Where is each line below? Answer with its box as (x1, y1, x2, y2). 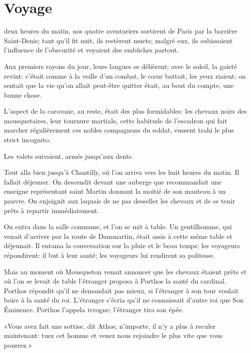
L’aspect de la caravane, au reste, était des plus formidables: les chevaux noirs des (4, 106, 247, 116)
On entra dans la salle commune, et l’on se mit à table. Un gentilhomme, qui (4, 221, 232, 232)
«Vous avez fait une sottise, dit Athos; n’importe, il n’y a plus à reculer (4, 320, 216, 331)
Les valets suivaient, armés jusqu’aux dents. (4, 151, 134, 161)
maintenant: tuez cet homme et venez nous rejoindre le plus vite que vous (4, 330, 222, 340)
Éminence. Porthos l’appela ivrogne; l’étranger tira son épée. (4, 304, 184, 314)
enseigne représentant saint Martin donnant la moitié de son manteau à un (4, 186, 226, 196)
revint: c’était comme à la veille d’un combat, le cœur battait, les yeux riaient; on (4, 70, 246, 81)
